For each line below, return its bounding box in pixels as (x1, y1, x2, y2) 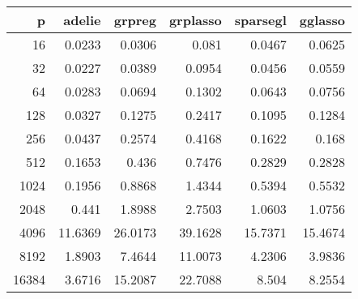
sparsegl (234, 11, 287, 29)
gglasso (299, 11, 345, 29)
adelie (63, 11, 101, 29)
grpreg (113, 11, 156, 29)
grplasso (168, 11, 222, 29)
